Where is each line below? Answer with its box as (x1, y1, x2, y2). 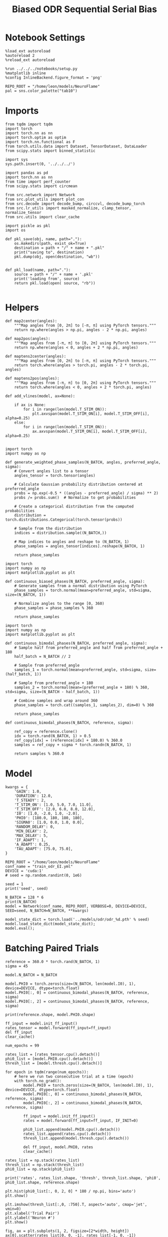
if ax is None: (14, 402, 46, 407)
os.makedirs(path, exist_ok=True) (14, 241, 87, 246)
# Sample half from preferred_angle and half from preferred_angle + (14, 645, 163, 650)
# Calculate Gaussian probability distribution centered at (14, 482, 143, 487)
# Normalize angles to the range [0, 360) (14, 601, 105, 606)
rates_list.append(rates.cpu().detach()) (23, 1131, 112, 1136)
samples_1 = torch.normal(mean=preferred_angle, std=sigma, (14, 667, 143, 672)
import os (5, 228, 26, 233)
